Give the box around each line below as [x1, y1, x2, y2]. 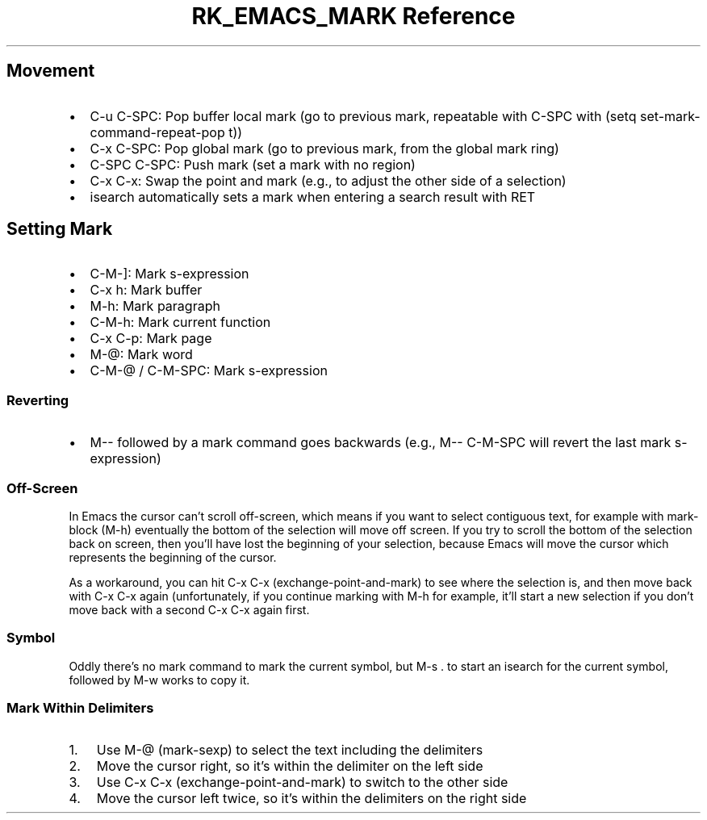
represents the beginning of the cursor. [69, 550, 277, 564]
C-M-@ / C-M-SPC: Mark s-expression [90, 362, 328, 379]
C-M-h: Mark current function [90, 314, 271, 331]
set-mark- [639, 107, 701, 124]
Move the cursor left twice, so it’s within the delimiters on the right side [96, 790, 527, 807]
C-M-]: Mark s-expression [90, 266, 249, 282]
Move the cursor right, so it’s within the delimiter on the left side [96, 758, 483, 775]
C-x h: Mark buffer [90, 282, 203, 299]
